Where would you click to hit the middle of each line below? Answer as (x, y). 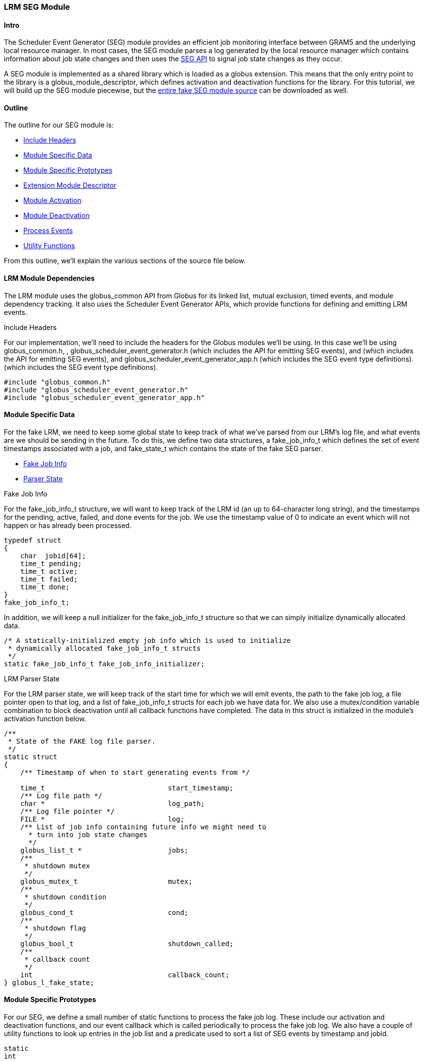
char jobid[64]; (53, 556)
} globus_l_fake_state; (49, 982)
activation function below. (45, 718)
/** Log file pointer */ (67, 811)
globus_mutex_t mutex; (106, 881)
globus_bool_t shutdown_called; (127, 943)
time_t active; (49, 571)
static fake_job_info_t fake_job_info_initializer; (105, 664)
